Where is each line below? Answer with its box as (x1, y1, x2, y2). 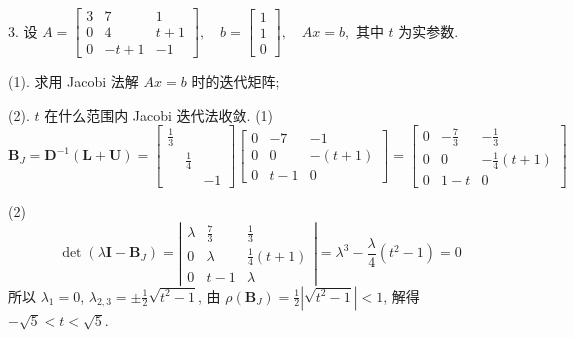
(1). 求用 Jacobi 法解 (8, 71, 139, 92)
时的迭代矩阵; (191, 71, 280, 92)
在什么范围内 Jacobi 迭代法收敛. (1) (44, 104, 274, 125)
